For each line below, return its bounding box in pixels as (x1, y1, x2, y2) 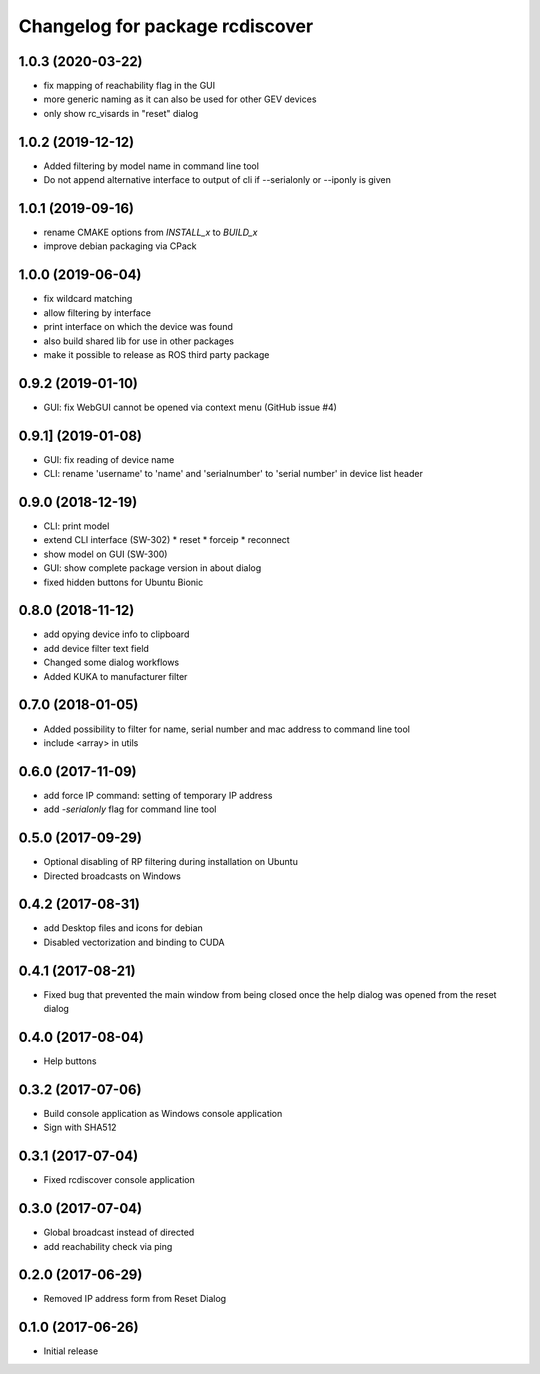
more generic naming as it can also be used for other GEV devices (43, 93, 317, 105)
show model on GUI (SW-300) (43, 548, 168, 560)
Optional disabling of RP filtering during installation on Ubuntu (43, 856, 299, 868)
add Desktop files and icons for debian (43, 922, 204, 934)
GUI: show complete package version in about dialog (43, 562, 262, 574)
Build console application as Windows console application (43, 1107, 283, 1119)
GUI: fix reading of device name (43, 453, 175, 465)
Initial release (43, 1345, 99, 1357)
